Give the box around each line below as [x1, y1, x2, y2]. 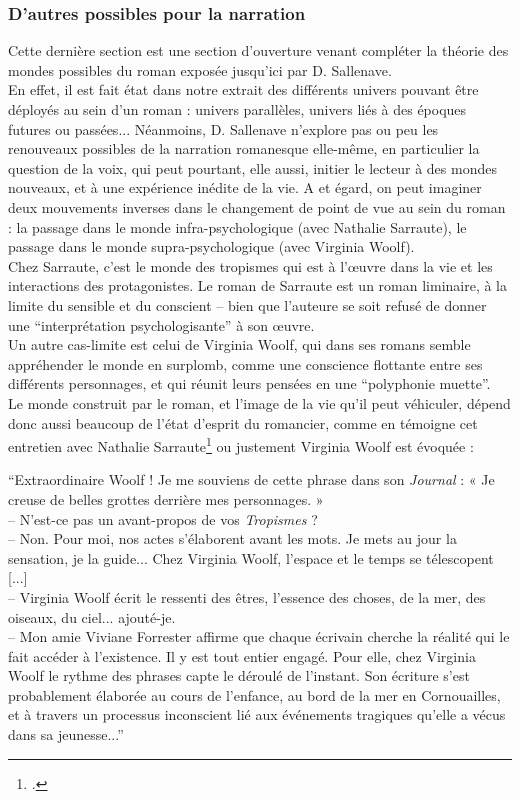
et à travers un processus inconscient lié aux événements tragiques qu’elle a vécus [8, 704, 506, 725]
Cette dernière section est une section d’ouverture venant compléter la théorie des [8, 40, 509, 61]
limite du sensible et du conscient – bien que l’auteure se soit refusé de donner [8, 294, 487, 315]
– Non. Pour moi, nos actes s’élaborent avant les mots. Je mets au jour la [8, 528, 457, 549]
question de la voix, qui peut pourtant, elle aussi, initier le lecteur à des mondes [8, 157, 497, 178]
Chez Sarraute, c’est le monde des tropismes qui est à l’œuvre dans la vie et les [8, 255, 493, 276]
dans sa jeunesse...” [8, 724, 124, 745]
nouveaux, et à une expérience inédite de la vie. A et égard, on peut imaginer [8, 177, 482, 198]
